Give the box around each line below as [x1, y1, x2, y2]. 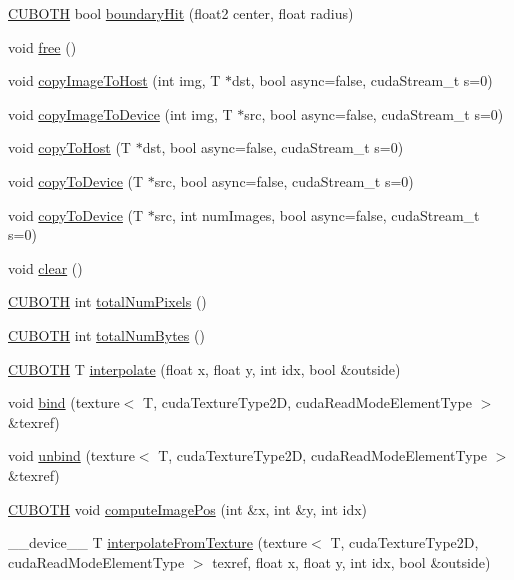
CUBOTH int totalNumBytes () [8, 324, 205, 345]
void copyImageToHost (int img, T [8, 70, 221, 91]
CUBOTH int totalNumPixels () [8, 291, 207, 312]
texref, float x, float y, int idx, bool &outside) [212, 551, 491, 572]
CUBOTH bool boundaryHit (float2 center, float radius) [8, 3, 354, 23]
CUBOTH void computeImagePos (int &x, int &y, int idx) [8, 498, 368, 519]
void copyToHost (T [8, 137, 131, 158]
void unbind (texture [8, 445, 135, 466]
